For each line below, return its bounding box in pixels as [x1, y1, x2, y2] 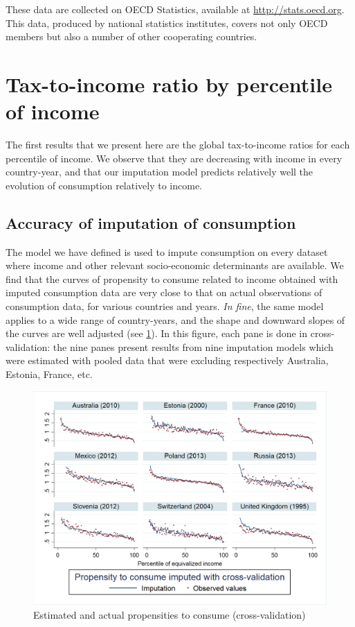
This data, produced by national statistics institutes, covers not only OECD [6, 15, 328, 30]
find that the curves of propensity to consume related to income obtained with [6, 271, 338, 286]
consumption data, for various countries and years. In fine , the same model [6, 299, 324, 313]
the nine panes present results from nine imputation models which [53, 339, 334, 354]
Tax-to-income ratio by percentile [6, 69, 332, 98]
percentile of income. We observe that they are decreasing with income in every [6, 151, 343, 165]
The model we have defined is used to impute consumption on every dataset [6, 244, 328, 259]
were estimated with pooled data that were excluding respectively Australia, [6, 353, 329, 368]
